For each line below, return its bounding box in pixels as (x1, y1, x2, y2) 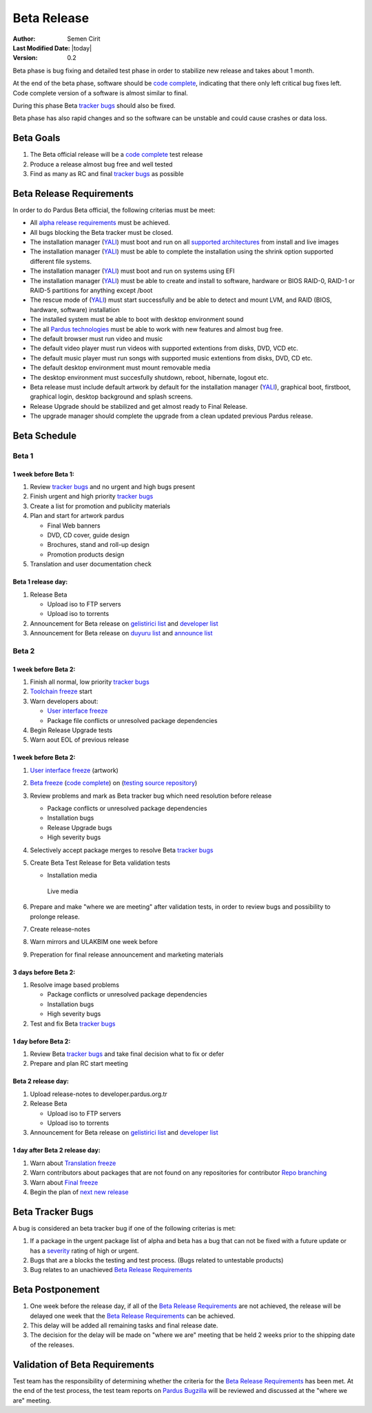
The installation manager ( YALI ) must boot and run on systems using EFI (30, 267, 235, 276)
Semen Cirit (67, 35, 101, 43)
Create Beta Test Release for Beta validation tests (30, 858, 171, 867)
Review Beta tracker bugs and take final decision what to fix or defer (30, 1050, 224, 1058)
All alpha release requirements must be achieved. (30, 218, 170, 227)
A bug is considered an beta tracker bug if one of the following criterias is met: (12, 1224, 236, 1232)
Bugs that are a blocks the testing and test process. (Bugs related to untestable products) (30, 1256, 284, 1264)
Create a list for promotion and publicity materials (30, 501, 171, 510)
